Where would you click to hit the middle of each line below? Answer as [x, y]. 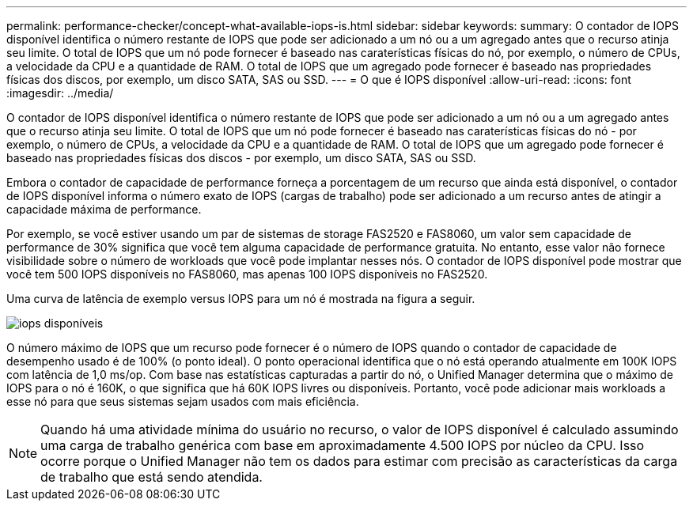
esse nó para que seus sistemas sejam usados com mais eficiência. [183, 401]
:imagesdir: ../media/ [60, 93]
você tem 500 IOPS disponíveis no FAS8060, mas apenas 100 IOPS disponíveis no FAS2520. [247, 274]
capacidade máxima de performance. [104, 209]
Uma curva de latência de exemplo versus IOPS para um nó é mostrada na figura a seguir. [241, 299]
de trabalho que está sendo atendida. [151, 477]
